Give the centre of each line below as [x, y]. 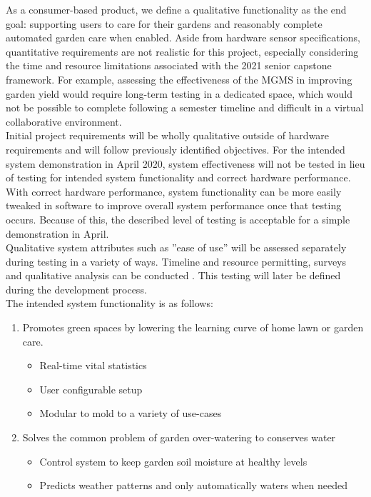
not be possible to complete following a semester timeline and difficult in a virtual [185, 107]
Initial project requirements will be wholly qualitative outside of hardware [168, 135]
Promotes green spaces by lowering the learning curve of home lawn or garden [193, 327]
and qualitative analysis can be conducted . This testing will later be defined [173, 275]
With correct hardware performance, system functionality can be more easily [174, 191]
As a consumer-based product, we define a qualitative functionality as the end [176, 9]
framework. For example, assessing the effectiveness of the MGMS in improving [179, 79]
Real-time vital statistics [93, 365]
